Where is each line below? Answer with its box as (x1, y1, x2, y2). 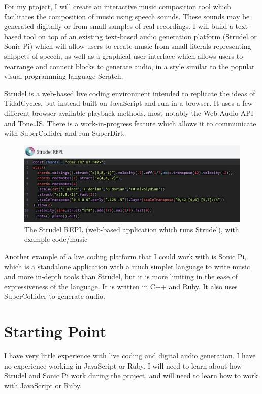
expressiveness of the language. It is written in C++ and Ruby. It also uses (4, 281, 238, 291)
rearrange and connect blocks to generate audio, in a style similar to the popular (4, 60, 255, 71)
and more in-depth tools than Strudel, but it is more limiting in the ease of (4, 271, 238, 282)
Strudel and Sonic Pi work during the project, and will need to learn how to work (4, 370, 258, 381)
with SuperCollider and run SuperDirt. (4, 128, 125, 138)
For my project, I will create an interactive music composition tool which (4, 1, 231, 11)
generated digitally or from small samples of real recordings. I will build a (4, 21, 233, 32)
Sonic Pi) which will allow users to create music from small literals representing (4, 41, 251, 51)
